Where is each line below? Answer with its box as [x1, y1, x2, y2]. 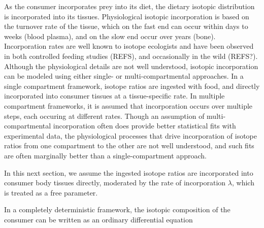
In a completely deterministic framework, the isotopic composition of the [4, 204, 230, 215]
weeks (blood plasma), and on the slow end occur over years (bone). [4, 30, 216, 41]
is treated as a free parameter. [4, 187, 98, 198]
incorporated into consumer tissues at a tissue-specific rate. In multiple [4, 90, 225, 101]
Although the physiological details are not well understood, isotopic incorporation [4, 60, 258, 71]
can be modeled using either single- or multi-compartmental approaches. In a [4, 71, 244, 81]
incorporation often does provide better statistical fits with [53, 120, 236, 131]
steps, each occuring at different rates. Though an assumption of [4, 110, 205, 121]
